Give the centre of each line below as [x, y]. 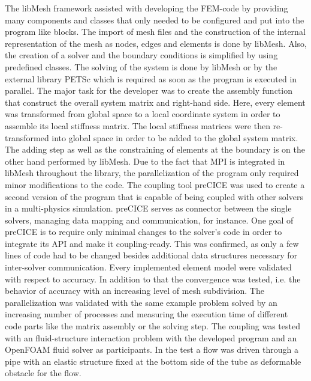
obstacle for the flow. [43, 373]
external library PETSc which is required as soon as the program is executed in [151, 78]
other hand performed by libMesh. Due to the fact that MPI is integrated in [145, 161]
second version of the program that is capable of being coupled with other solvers [154, 196]
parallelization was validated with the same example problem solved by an [141, 302]
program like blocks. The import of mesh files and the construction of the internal [155, 32]
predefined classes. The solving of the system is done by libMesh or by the [141, 66]
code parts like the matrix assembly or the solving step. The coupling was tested [153, 326]
